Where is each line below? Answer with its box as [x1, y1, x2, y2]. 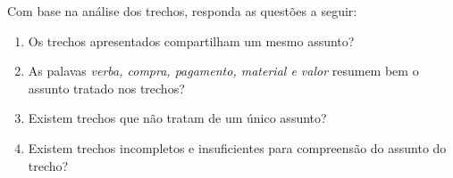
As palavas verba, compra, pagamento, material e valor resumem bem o [28, 61, 419, 80]
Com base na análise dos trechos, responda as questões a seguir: [7, 2, 357, 20]
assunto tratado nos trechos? [28, 78, 185, 97]
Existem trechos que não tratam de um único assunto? [28, 109, 327, 127]
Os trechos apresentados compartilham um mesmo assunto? [28, 31, 355, 50]
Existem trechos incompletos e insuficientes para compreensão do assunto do [28, 138, 447, 157]
